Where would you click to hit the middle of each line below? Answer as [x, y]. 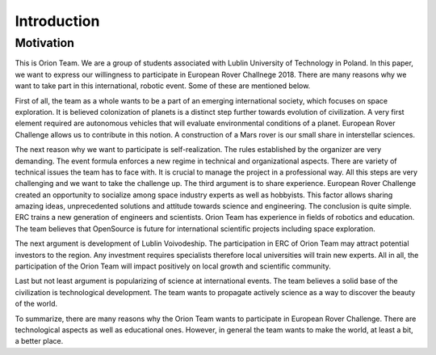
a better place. [39, 341]
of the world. [36, 304]
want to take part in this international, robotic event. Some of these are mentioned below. [163, 86]
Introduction [57, 21]
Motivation [45, 43]
